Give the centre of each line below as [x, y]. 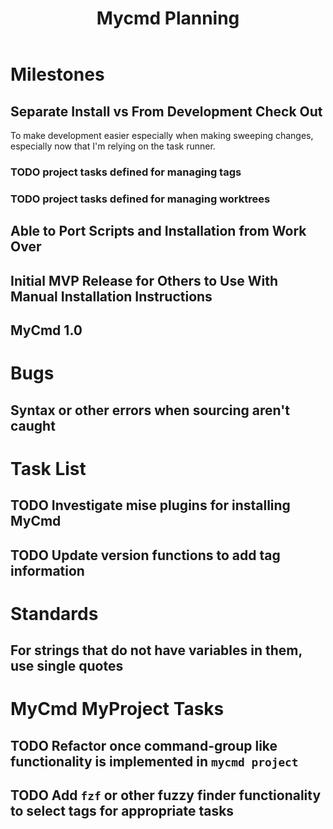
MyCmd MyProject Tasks [117, 709]
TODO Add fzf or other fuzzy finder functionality [166, 795]
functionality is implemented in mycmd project [154, 761]
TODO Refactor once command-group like [144, 745]
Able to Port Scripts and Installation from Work [158, 231]
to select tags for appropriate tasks [122, 811]
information [47, 570]
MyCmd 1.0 [46, 330]
